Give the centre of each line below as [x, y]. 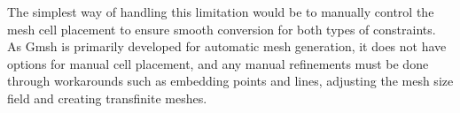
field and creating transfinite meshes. [107, 98]
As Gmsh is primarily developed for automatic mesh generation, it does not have [227, 46]
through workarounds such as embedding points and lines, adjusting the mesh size [230, 81]
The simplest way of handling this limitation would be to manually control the [221, 11]
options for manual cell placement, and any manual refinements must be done [218, 63]
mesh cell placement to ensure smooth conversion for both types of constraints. [222, 29]
